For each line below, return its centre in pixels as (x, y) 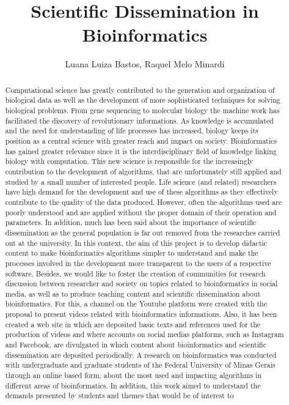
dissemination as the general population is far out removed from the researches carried (143, 232)
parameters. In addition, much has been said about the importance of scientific (131, 222)
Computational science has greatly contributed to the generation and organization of (140, 90)
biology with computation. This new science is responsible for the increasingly (129, 161)
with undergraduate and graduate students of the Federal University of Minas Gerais (140, 365)
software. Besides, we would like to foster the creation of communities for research (135, 273)
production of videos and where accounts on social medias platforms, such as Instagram (144, 334)
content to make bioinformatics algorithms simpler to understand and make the (132, 253)
